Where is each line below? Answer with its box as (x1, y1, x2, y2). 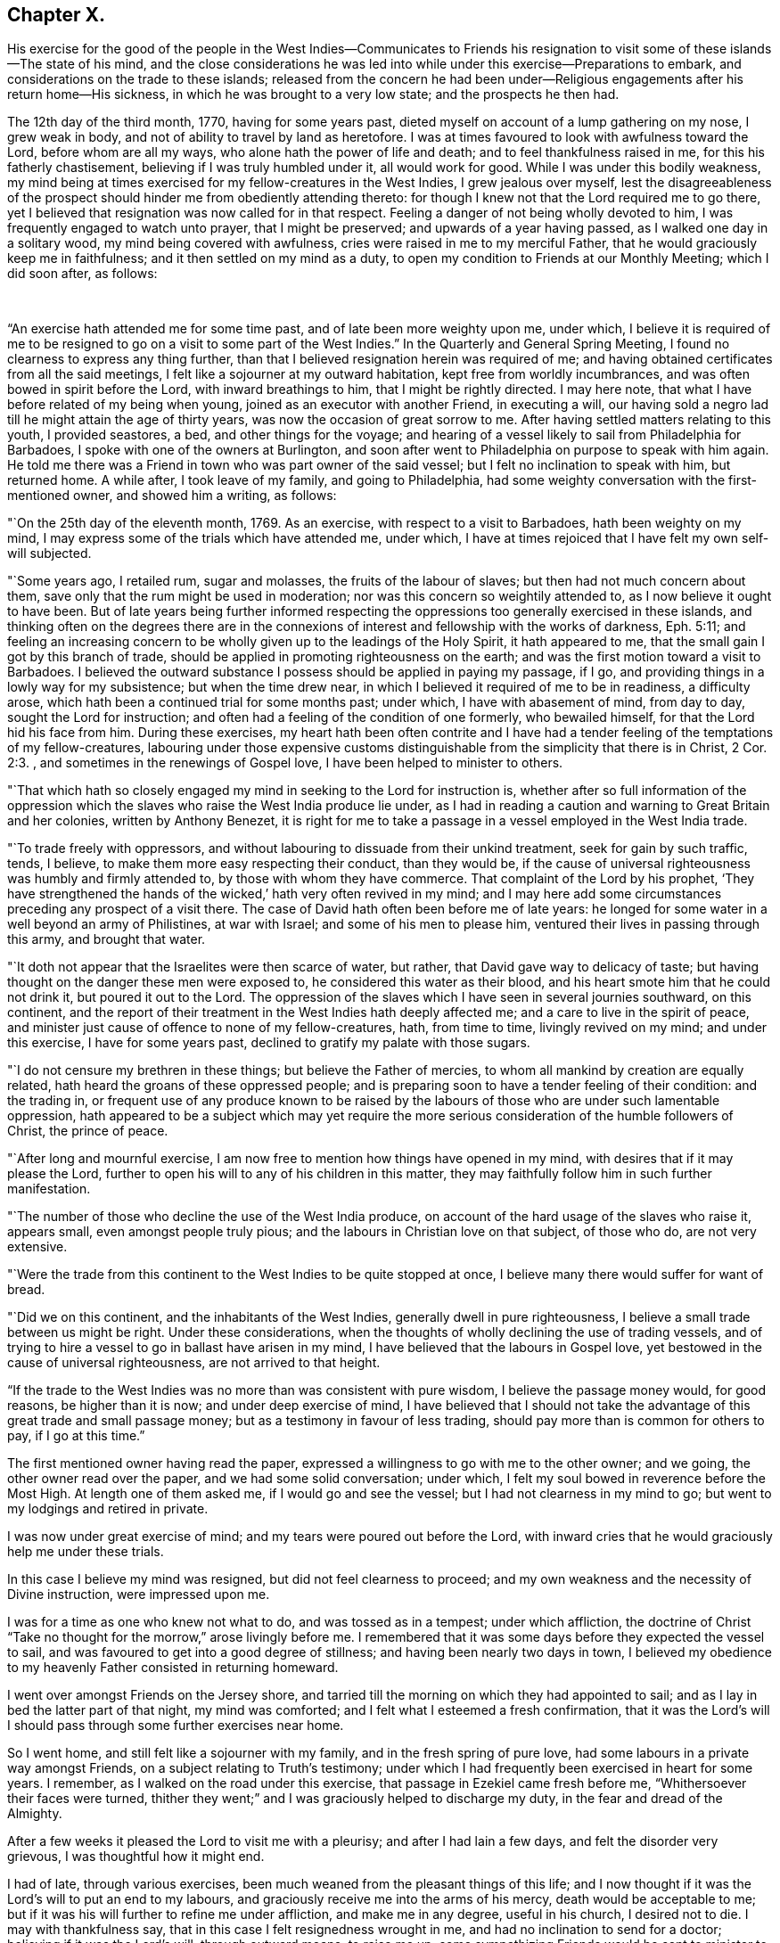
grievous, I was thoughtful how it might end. (7, 1849, 265, 1865)
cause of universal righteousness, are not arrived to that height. (7, 1355, 381, 1371)
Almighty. (7, 1806, 62, 1822)
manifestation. (7, 1181, 91, 1197)
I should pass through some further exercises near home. (7, 1718, 344, 1734)
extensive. (7, 1239, 68, 1255)
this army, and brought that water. (7, 931, 206, 947)
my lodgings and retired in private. (7, 1501, 209, 1517)
